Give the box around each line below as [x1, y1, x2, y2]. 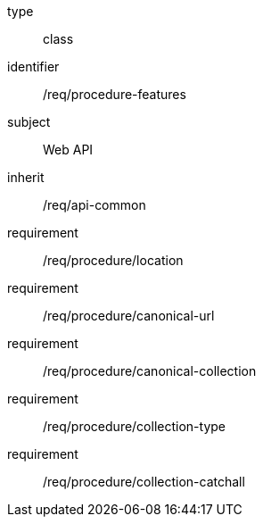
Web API [43, 142, 94, 157]
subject [7, 114, 51, 129]
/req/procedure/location [43, 253, 184, 268]
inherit [7, 170, 45, 185]
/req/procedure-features [43, 87, 186, 102]
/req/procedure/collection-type [43, 419, 226, 434]
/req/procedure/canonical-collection [43, 363, 257, 378]
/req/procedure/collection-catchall [43, 474, 245, 489]
